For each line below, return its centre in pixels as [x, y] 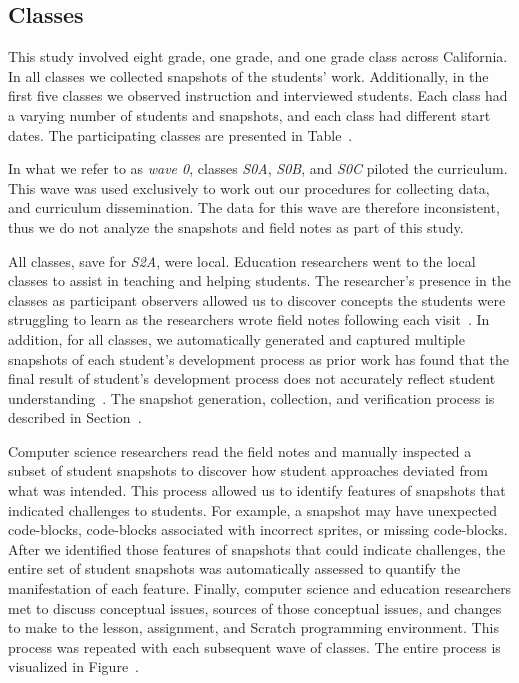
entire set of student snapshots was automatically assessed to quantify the [234, 568]
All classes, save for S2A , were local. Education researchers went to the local [242, 260]
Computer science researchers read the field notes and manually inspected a [240, 450]
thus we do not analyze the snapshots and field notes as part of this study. [236, 226]
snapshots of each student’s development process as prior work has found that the [258, 358]
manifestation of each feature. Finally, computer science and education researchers [260, 588]
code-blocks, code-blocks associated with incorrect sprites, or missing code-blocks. [258, 529]
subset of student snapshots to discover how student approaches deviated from [248, 470]
